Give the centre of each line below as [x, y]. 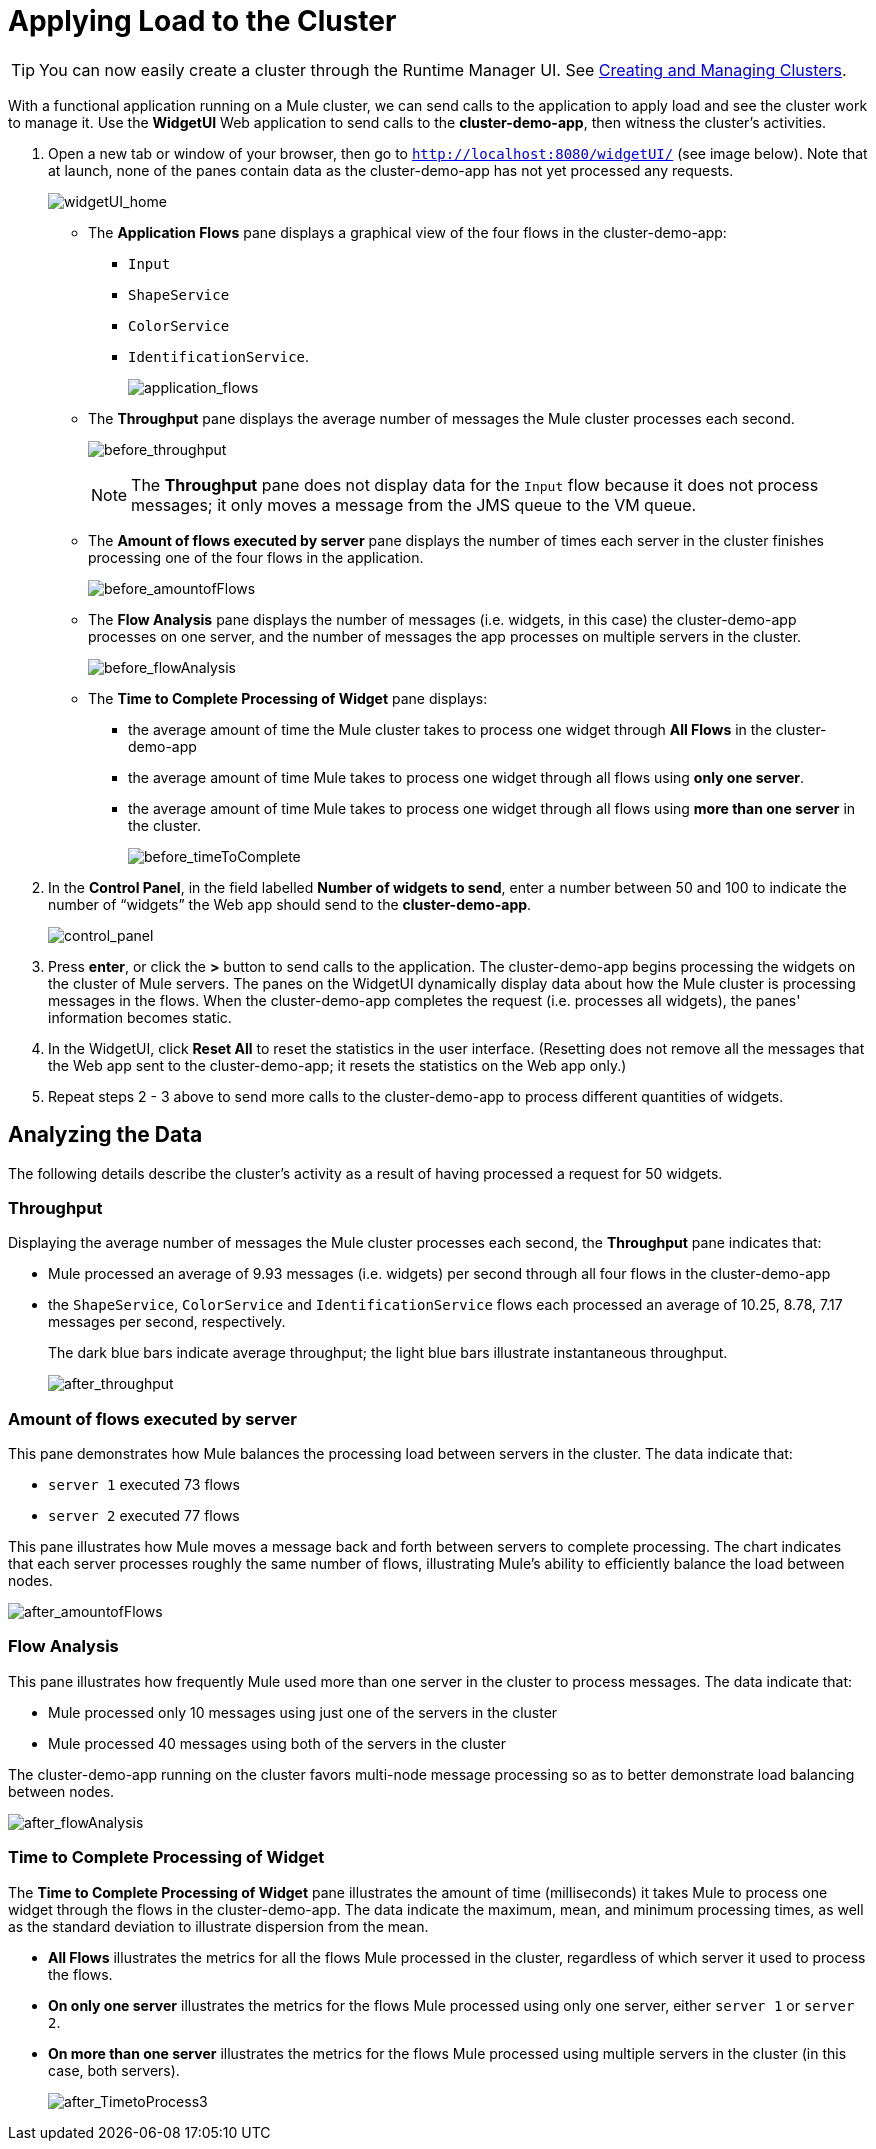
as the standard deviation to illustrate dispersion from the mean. [218, 1926]
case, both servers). [114, 2070]
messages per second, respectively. [167, 1322]
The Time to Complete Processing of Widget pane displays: [288, 698]
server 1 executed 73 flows [144, 1485]
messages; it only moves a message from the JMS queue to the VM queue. [414, 504]
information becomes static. [140, 1017]
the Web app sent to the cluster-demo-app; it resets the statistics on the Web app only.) [337, 1065]
